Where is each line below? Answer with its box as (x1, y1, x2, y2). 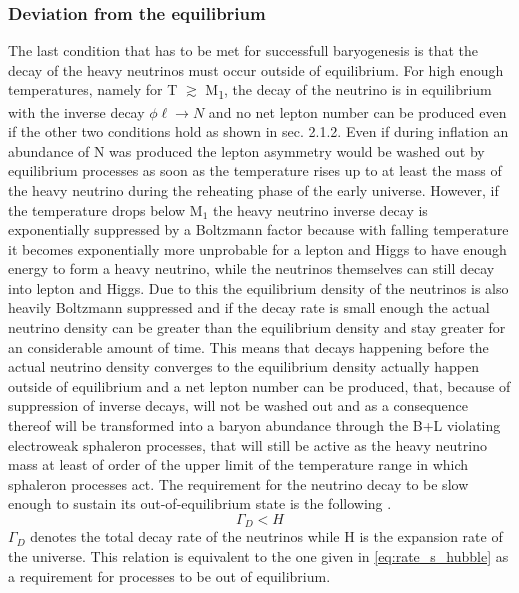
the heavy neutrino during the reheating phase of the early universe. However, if (8, 179, 499, 200)
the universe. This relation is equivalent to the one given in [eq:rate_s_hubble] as (8, 546, 509, 567)
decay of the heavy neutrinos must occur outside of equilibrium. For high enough (8, 59, 504, 80)
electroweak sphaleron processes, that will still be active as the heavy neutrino (8, 434, 487, 455)
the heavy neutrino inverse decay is (213, 199, 428, 220)
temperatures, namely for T (8, 79, 178, 100)
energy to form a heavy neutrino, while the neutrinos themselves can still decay (8, 258, 495, 279)
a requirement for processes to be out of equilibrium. (8, 565, 331, 586)
